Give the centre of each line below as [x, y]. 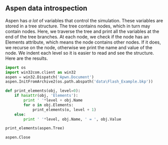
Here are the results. [27, 58]
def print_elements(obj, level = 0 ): [43, 91]
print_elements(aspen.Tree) [35, 128]
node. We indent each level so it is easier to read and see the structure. [80, 53]
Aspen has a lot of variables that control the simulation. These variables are [84, 20]
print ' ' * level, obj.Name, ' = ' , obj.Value [73, 119]
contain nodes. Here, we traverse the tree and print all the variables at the [82, 31]
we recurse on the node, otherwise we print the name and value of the [79, 47]
